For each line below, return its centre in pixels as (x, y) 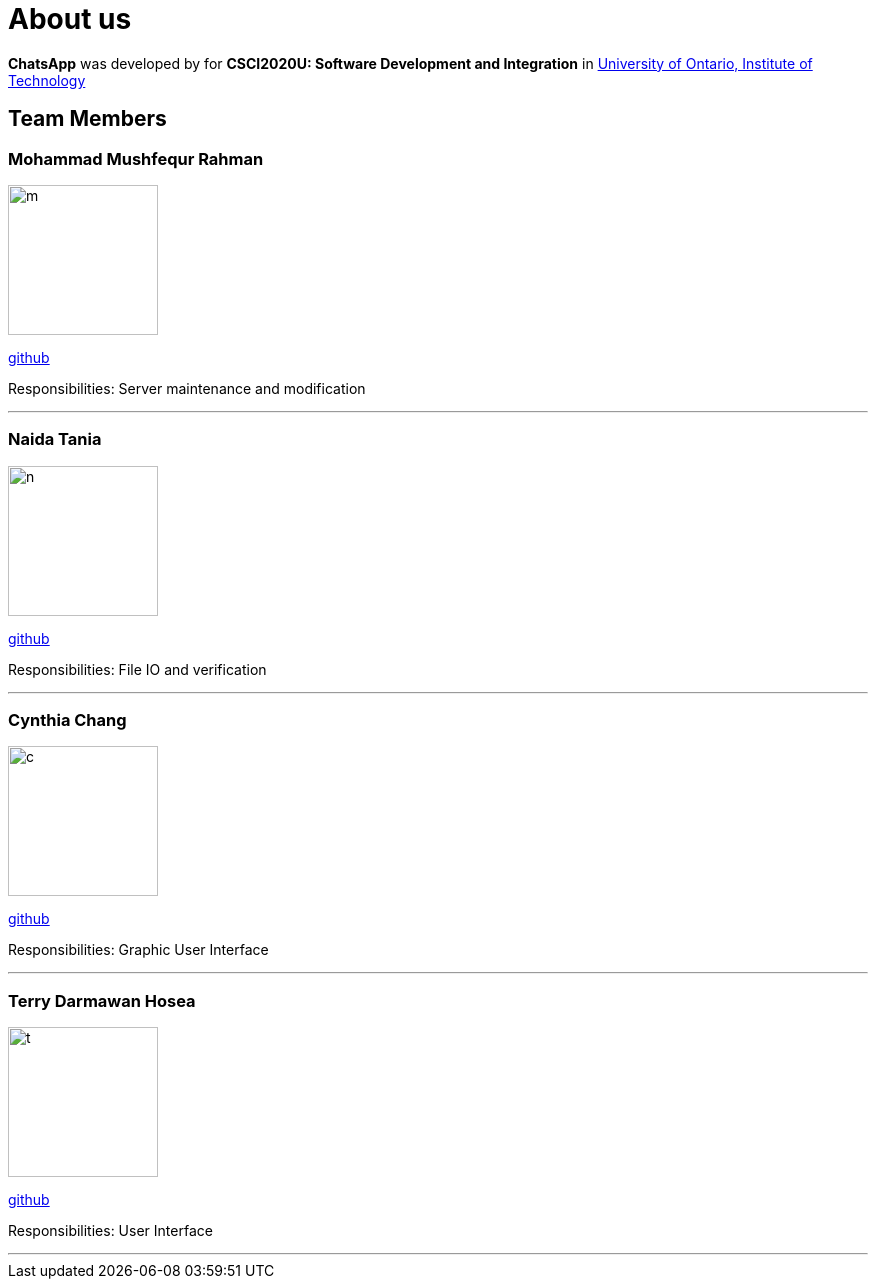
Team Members (87, 119)
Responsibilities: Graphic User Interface (138, 950)
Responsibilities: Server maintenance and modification (187, 388)
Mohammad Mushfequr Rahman (136, 158)
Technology (47, 80)
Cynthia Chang (67, 720)
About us (70, 19)
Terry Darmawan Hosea (102, 1000)
